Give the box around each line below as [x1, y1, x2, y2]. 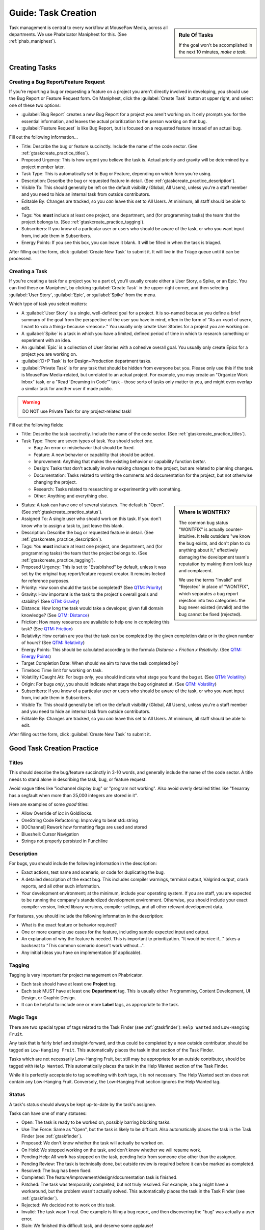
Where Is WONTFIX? [179, 509, 230, 516]
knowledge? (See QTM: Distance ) [21, 612, 89, 618]
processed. [9, 255, 32, 261]
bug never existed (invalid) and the [179, 604, 249, 610]
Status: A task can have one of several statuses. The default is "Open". [21, 502, 164, 508]
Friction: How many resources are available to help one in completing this [21, 619, 170, 625]
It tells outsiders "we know [197, 533, 251, 539]
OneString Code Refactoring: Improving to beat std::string [21, 817, 138, 823]
